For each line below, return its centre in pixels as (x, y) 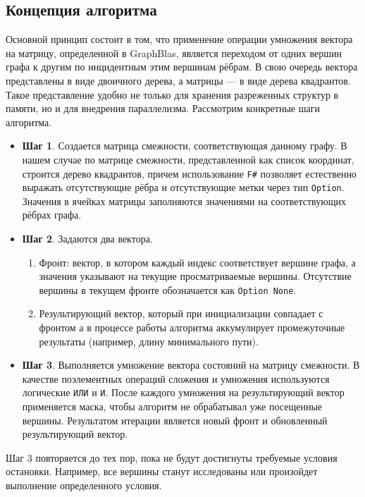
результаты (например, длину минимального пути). (149, 341)
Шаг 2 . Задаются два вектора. (87, 239)
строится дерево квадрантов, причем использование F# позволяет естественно (189, 173)
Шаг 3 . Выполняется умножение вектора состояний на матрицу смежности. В (191, 365)
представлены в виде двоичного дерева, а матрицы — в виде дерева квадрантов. (178, 80)
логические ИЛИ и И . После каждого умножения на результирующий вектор (183, 392)
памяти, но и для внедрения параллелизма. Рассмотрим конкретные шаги (163, 108)
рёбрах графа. (52, 215)
